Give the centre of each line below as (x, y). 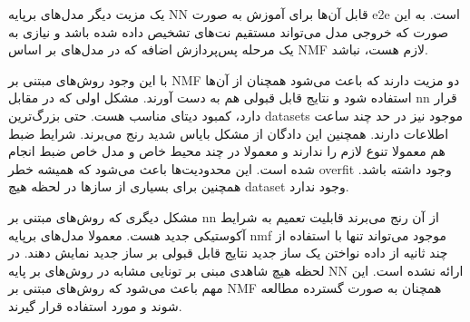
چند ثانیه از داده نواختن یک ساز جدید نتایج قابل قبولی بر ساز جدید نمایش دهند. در (228, 253)
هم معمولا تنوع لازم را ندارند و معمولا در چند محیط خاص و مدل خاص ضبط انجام (227, 151)
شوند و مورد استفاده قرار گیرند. (95, 305)
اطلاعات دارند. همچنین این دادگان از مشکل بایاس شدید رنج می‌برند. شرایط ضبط (229, 133)
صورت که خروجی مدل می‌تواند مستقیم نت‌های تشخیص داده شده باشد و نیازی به (229, 31)
